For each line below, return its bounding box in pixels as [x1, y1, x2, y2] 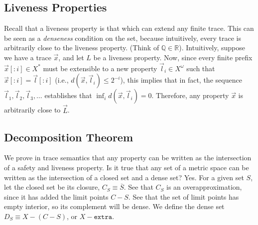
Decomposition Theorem [4, 129, 133, 144]
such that [186, 63, 215, 73]
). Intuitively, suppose [179, 42, 246, 53]
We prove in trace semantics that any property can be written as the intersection [4, 152, 252, 163]
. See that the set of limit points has [128, 191, 239, 202]
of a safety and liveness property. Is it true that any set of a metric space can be [4, 162, 249, 172]
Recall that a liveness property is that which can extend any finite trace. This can [4, 23, 254, 33]
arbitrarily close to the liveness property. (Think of [4, 42, 159, 53]
